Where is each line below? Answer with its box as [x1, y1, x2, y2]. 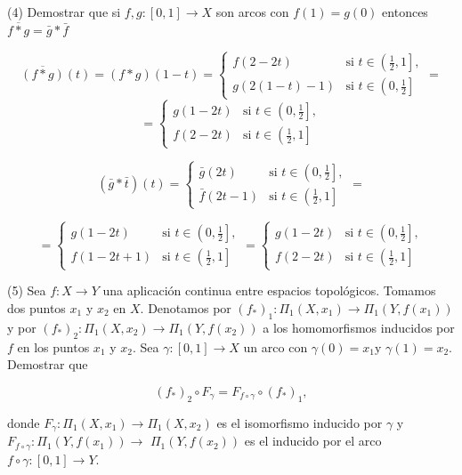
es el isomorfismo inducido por [216, 413, 383, 431]
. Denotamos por [140, 299, 231, 318]
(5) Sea [7, 281, 46, 300]
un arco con [243, 337, 308, 356]
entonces [382, 3, 428, 20]
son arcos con [215, 3, 289, 20]
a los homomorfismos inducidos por [263, 318, 455, 336]
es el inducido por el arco [244, 431, 382, 450]
